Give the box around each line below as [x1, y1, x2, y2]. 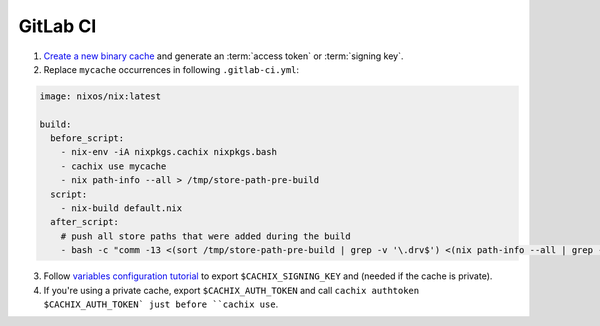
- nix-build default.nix [60, 203, 183, 214]
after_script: [50, 216, 120, 228]
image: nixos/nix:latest [39, 90, 162, 102]
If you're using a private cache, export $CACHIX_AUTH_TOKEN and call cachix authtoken [43, 284, 420, 296]
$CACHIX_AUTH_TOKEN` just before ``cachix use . [43, 298, 279, 310]
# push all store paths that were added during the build [60, 230, 351, 242]
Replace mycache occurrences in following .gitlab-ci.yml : [43, 63, 300, 75]
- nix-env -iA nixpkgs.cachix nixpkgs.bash [60, 146, 277, 158]
